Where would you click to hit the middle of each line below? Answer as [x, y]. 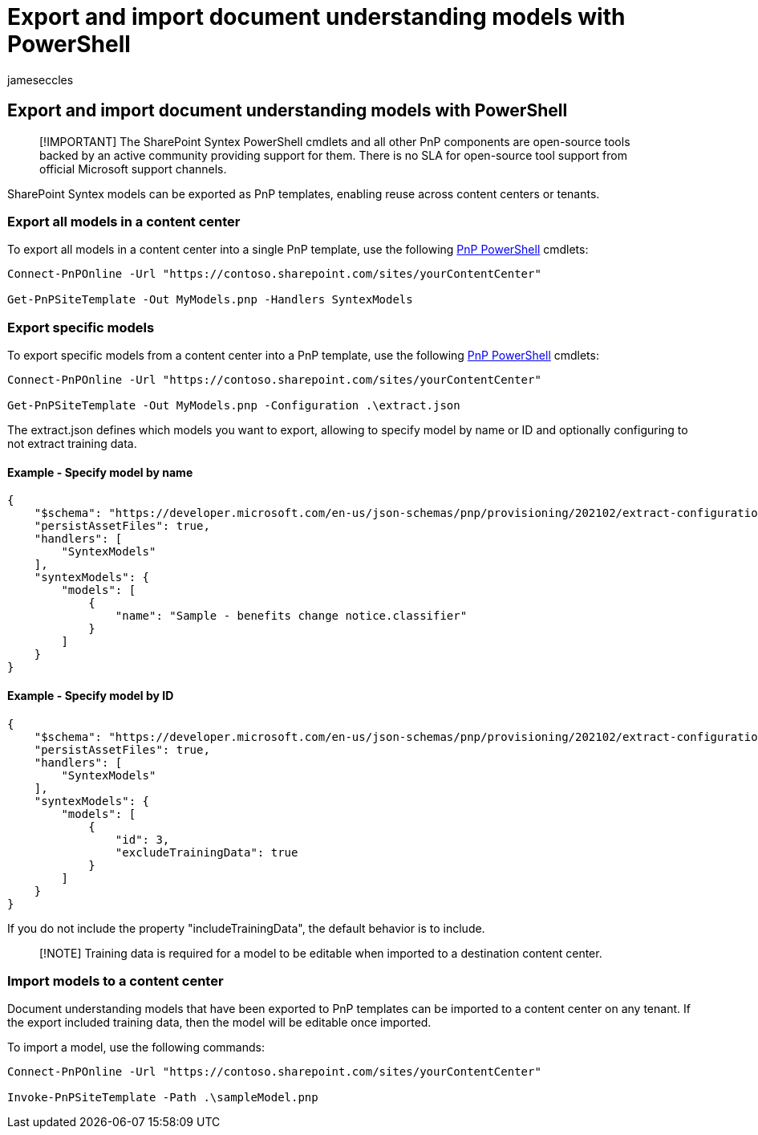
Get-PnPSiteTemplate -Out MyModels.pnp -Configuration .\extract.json [234, 406]
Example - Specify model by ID [91, 695]
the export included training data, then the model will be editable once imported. [219, 1023]
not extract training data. [72, 444]
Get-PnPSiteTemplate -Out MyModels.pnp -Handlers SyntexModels [210, 300]
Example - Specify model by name [100, 472]
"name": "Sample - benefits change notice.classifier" [291, 616]
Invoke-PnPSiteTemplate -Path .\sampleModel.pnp [163, 1098]
